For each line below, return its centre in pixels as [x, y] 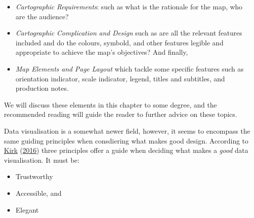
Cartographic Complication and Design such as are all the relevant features [129, 33]
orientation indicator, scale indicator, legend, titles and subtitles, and [120, 78]
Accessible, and [39, 193]
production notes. [42, 88]
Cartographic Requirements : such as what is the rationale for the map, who [129, 6]
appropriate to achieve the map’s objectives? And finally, [102, 52]
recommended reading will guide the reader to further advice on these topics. [121, 114]
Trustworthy [34, 176]
